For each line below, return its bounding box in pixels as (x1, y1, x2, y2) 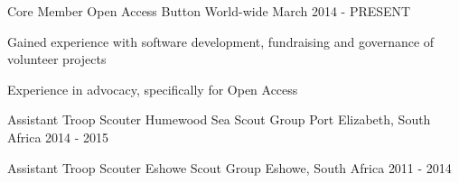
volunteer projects (7, 50, 107, 69)
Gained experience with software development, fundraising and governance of (7, 32, 435, 50)
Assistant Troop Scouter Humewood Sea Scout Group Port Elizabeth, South (7, 110, 431, 129)
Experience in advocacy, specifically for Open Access (7, 79, 298, 98)
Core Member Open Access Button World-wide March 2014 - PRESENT (7, 2, 411, 20)
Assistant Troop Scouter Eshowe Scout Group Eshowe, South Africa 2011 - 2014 (7, 158, 452, 177)
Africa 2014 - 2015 (7, 127, 109, 146)
